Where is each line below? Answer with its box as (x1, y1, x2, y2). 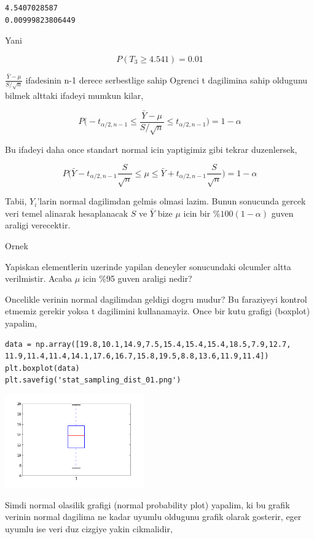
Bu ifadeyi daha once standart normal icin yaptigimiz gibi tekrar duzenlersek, (5, 142, 297, 155)
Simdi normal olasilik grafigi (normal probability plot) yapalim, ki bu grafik (5, 498, 290, 511)
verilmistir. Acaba (5, 272, 73, 285)
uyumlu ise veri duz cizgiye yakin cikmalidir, (5, 522, 173, 535)
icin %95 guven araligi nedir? (82, 272, 192, 285)
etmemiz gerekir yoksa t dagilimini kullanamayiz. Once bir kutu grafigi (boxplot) (5, 304, 310, 317)
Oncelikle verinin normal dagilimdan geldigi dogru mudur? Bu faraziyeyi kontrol (5, 292, 307, 305)
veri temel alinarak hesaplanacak (5, 206, 128, 219)
